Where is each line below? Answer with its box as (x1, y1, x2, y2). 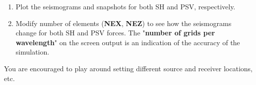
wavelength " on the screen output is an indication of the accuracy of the (15, 37, 240, 47)
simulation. (15, 47, 50, 57)
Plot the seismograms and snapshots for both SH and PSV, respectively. (15, 1, 236, 11)
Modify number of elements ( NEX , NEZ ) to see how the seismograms (15, 18, 232, 28)
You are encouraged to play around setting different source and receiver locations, (4, 63, 253, 73)
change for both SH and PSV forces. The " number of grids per (15, 28, 215, 38)
